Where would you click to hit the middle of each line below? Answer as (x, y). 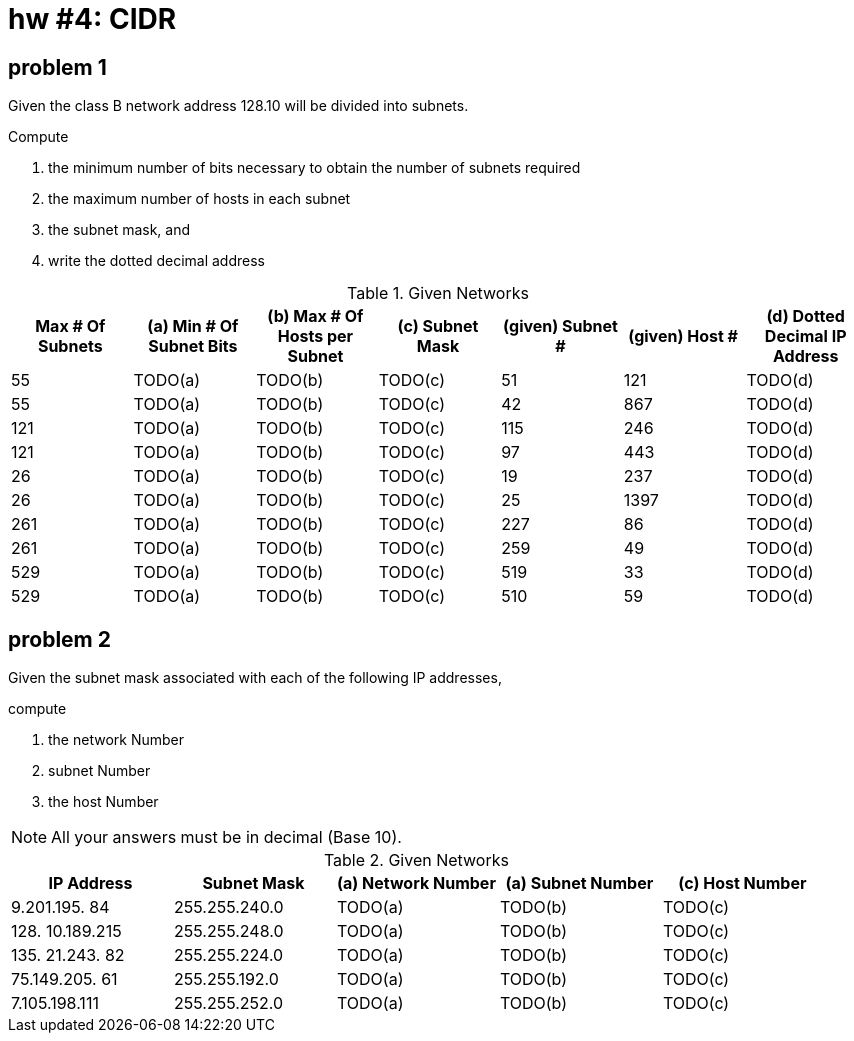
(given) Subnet (560, 326)
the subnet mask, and (119, 230)
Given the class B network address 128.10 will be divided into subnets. (238, 106)
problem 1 (57, 67)
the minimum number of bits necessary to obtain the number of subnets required (314, 168)
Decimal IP (805, 336)
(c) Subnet (438, 326)
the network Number (116, 740)
